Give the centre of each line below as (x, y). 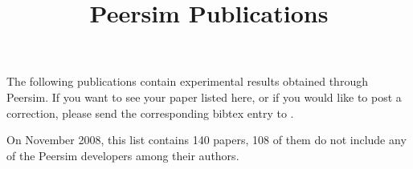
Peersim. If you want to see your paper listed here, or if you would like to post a (204, 97)
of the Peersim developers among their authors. (123, 155)
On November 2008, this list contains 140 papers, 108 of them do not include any (206, 140)
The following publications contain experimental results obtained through (187, 81)
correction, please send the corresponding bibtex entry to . (150, 113)
